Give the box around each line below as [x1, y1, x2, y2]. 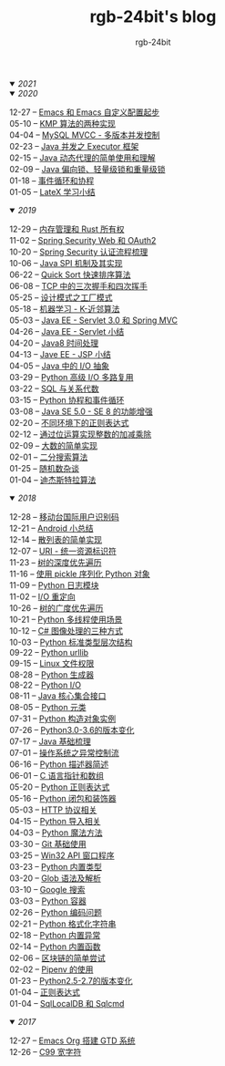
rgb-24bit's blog [89, 6, 217, 27]
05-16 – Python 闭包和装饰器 [9, 792, 117, 803]
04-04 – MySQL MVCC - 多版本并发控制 [9, 129, 160, 140]
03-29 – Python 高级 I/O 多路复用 [9, 371, 134, 382]
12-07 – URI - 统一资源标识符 [9, 545, 117, 556]
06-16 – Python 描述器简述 [9, 759, 109, 770]
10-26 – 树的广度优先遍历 [9, 602, 104, 613]
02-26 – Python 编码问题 [9, 906, 102, 917]
